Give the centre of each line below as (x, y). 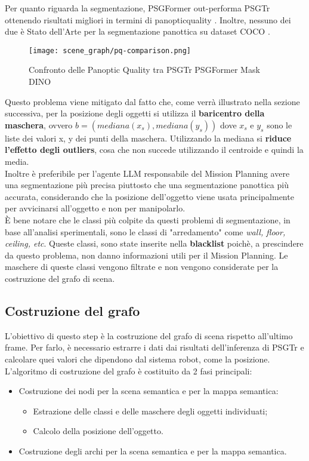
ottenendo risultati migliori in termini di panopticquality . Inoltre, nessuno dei (148, 19)
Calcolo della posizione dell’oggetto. (98, 431)
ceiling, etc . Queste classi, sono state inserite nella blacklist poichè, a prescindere (154, 243)
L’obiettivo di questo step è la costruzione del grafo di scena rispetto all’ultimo (149, 335)
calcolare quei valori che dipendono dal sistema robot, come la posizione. (137, 359)
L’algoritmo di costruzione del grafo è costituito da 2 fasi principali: (129, 371)
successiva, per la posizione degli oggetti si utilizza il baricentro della (135, 113)
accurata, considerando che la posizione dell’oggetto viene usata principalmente (149, 196)
